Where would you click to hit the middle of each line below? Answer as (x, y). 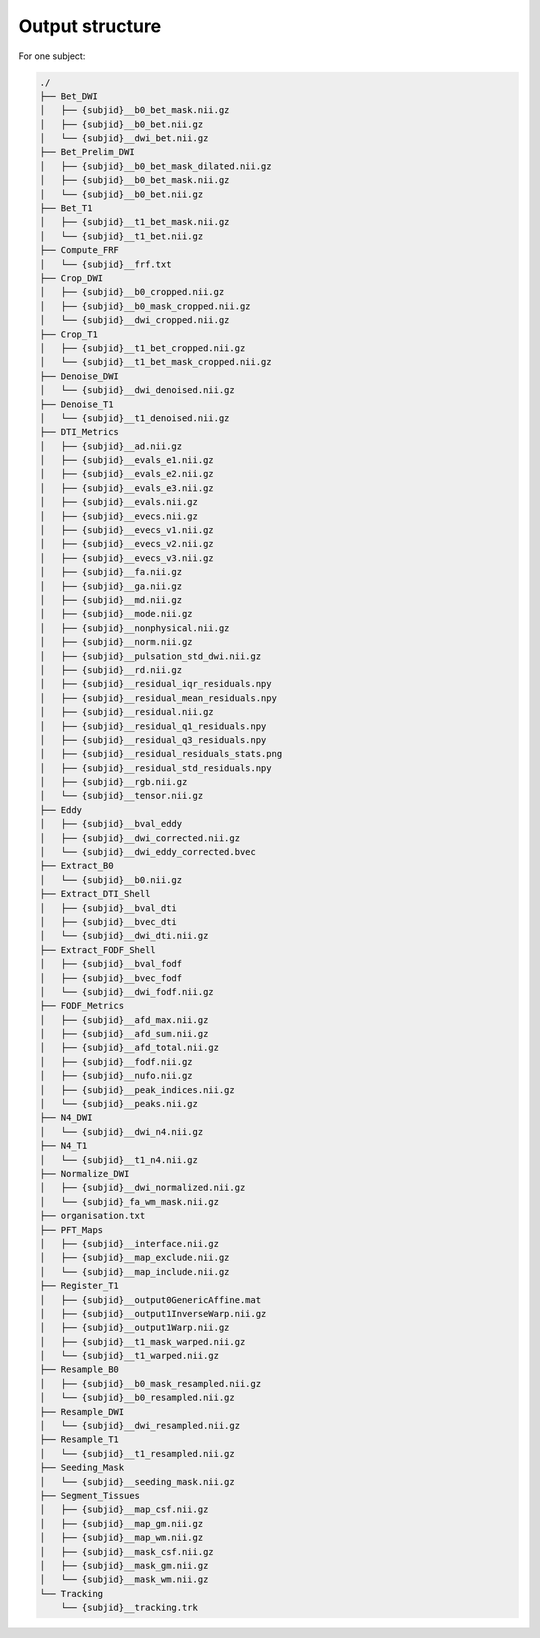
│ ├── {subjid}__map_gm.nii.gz (121, 1523)
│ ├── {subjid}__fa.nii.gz (111, 572)
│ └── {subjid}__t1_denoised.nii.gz (134, 418)
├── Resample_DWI (82, 1411)
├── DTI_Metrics (79, 432)
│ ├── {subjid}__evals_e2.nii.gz (126, 474)
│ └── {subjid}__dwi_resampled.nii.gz (139, 1426)
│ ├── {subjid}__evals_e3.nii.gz (126, 488)
